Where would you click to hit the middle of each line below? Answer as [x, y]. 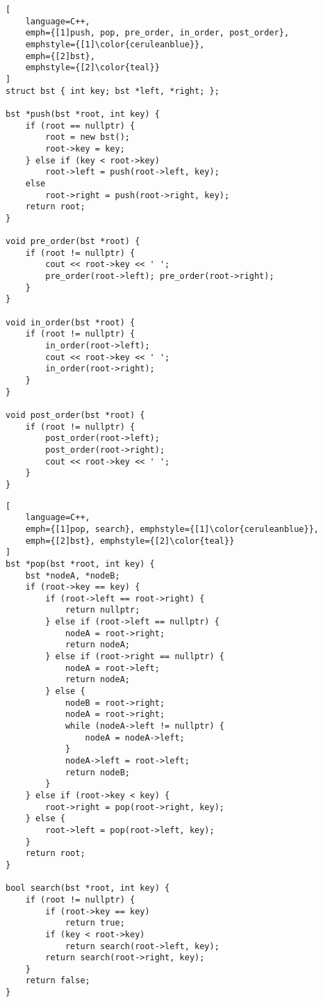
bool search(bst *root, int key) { [88, 888]
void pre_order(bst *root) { [73, 242]
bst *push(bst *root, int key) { [83, 114]
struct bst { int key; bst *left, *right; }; [113, 91]
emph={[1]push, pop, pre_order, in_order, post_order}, [157, 33]
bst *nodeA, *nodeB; [73, 575]
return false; [58, 981]
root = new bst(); [88, 137]
